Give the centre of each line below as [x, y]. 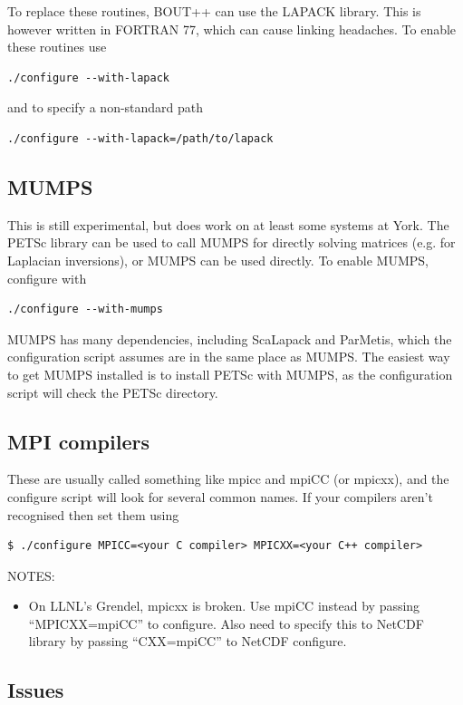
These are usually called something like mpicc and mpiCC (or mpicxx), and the [228, 479]
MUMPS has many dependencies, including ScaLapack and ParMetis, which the [230, 338]
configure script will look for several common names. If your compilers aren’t [220, 496]
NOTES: [31, 575]
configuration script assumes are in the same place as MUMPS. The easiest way [229, 357]
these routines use [57, 47]
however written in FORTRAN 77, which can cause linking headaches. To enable [232, 29]
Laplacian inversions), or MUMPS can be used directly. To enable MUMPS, [218, 260]
